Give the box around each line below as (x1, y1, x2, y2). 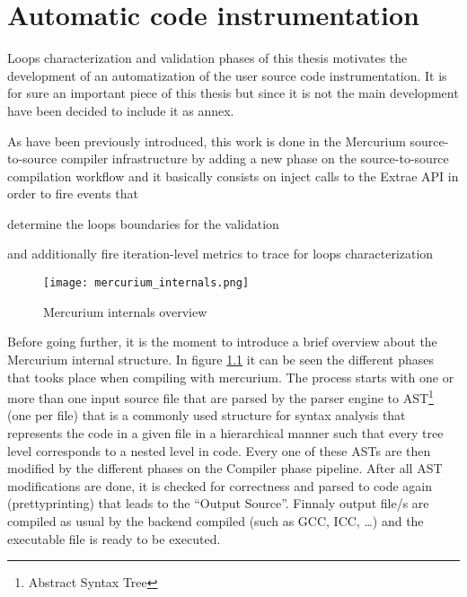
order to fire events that (7, 184, 139, 203)
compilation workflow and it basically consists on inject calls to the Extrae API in (7, 166, 459, 185)
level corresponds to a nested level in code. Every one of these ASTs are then (7, 441, 431, 460)
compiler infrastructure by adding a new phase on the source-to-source (60, 149, 449, 168)
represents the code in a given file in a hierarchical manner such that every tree (7, 423, 444, 442)
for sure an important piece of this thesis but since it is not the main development (7, 83, 459, 102)
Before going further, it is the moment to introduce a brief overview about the (7, 332, 437, 351)
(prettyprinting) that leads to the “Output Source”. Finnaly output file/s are (7, 494, 429, 513)
